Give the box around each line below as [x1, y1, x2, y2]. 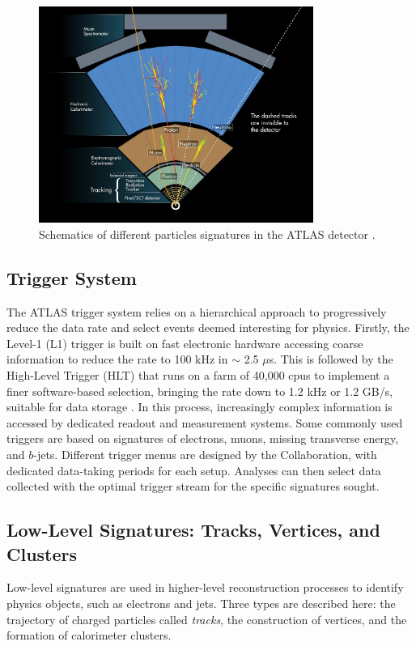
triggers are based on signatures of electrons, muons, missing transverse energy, [6, 430, 399, 447]
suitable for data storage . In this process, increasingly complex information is [6, 398, 393, 415]
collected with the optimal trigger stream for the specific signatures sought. [6, 478, 380, 495]
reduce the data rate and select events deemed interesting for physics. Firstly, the [6, 319, 410, 336]
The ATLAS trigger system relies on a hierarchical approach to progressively [6, 303, 387, 320]
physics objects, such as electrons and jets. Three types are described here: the [6, 595, 396, 611]
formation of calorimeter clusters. [6, 627, 172, 644]
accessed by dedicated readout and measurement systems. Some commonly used [6, 414, 403, 431]
